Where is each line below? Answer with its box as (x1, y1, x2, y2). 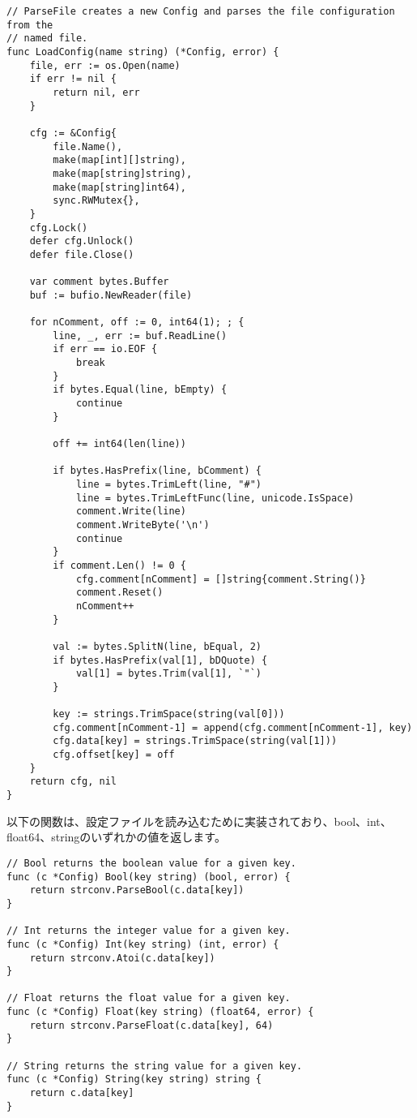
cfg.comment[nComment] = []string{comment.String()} (75, 573, 366, 585)
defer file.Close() (29, 248, 134, 260)
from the (6, 19, 53, 31)
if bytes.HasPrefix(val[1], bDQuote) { (53, 654, 268, 666)
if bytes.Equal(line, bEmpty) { (53, 384, 228, 396)
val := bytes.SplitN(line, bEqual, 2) (53, 640, 262, 652)
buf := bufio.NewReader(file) (29, 289, 193, 301)
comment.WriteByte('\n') (75, 518, 210, 531)
